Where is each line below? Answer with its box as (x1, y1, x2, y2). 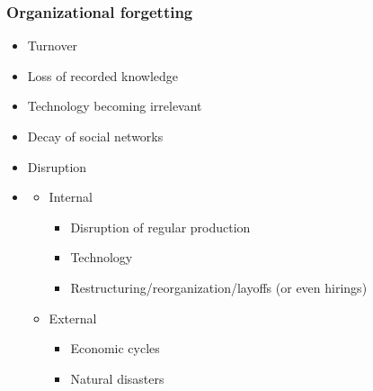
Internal (49, 187, 93, 206)
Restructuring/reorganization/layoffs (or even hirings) (70, 277, 368, 296)
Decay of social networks (27, 127, 164, 145)
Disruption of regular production (70, 217, 251, 236)
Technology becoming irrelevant (27, 96, 202, 115)
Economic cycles (70, 339, 160, 358)
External (49, 308, 97, 327)
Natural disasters (70, 368, 164, 387)
